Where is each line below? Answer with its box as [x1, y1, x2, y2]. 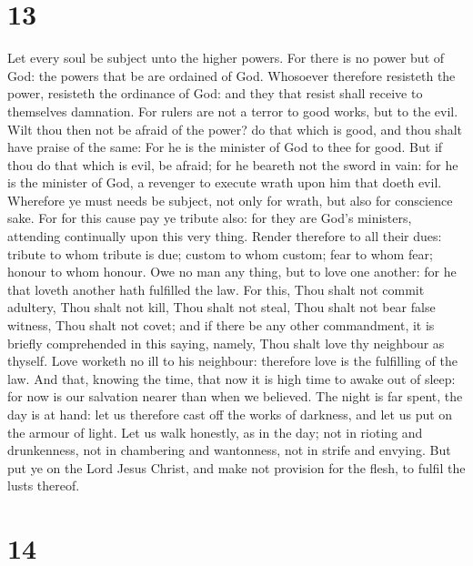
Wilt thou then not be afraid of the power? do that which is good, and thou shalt [7, 119, 463, 138]
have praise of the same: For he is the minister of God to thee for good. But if [7, 137, 443, 157]
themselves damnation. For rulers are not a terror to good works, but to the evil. [7, 101, 458, 120]
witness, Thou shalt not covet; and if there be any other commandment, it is [7, 316, 435, 335]
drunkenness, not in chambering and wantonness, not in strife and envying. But [7, 440, 451, 460]
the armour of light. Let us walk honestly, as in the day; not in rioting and [7, 422, 423, 441]
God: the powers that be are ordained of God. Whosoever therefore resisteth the [7, 66, 456, 85]
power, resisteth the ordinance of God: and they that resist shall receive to [7, 84, 423, 103]
